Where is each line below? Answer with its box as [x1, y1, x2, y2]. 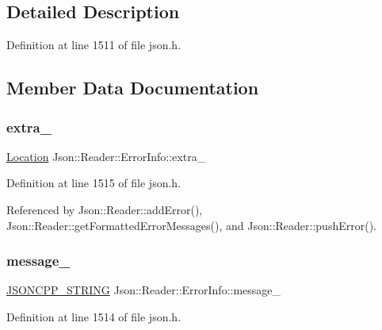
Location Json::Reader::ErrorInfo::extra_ [6, 148, 206, 164]
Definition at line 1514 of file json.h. [6, 308, 181, 324]
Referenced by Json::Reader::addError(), [6, 201, 203, 217]
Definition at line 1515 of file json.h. [6, 175, 181, 191]
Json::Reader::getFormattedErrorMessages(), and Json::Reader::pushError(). [6, 217, 376, 233]
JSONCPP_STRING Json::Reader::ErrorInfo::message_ [6, 282, 281, 298]
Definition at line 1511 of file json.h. [6, 36, 181, 53]
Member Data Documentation [6, 75, 259, 100]
